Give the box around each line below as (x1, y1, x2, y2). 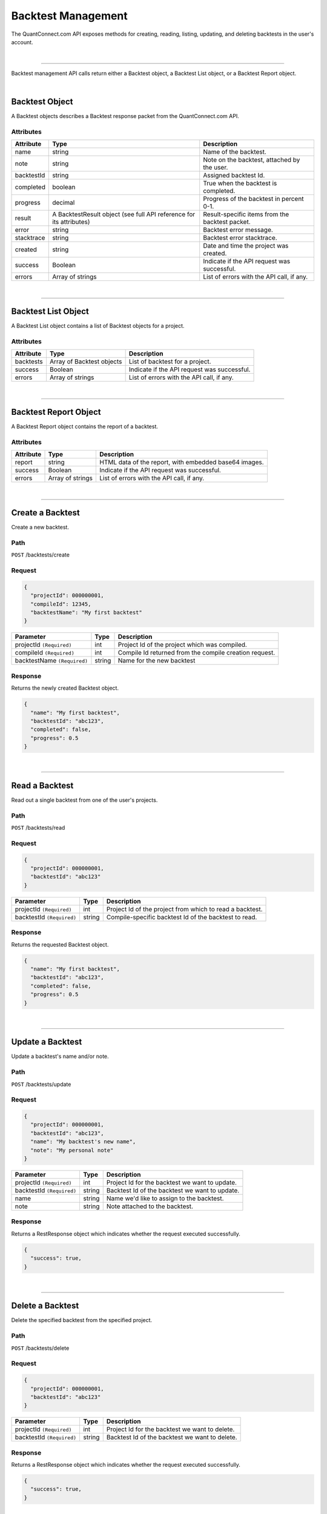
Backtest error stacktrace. (203, 234, 278, 242)
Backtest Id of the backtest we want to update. (106, 1186, 240, 1195)
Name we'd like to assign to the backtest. (106, 1194, 224, 1203)
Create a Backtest (11, 507, 80, 518)
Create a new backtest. (11, 524, 70, 531)
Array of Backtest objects (49, 357, 122, 366)
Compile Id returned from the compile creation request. (117, 649, 276, 657)
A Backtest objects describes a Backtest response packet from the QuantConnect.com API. (11, 113, 239, 120)
